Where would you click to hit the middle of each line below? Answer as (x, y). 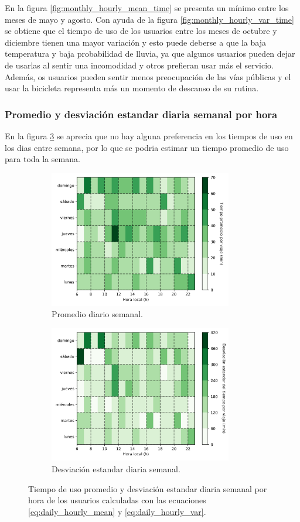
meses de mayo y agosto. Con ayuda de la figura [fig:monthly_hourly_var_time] (149, 19)
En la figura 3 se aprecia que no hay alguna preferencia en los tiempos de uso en (149, 135)
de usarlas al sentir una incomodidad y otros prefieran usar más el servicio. (139, 65)
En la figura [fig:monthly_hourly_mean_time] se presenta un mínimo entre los (147, 8)
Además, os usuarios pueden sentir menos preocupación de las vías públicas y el (148, 76)
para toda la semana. (42, 159)
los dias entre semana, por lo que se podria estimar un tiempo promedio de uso (147, 147)
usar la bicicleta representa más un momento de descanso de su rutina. (132, 88)
